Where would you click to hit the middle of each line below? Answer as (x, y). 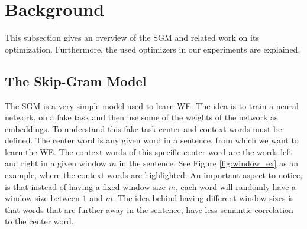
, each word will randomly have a (236, 186)
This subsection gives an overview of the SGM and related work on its (132, 37)
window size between (42, 198)
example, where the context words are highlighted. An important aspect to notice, (154, 175)
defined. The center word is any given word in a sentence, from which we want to (152, 140)
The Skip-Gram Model (76, 81)
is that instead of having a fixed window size (85, 186)
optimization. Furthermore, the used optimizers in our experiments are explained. (153, 49)
